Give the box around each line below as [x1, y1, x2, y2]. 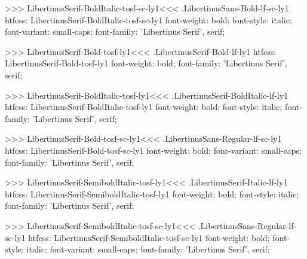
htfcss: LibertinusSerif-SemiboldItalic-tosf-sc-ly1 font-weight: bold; [28, 231, 270, 243]
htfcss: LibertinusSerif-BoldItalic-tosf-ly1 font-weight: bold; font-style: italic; [5, 100, 283, 113]
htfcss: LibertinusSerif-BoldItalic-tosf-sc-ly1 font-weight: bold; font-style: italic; [5, 13, 292, 26]
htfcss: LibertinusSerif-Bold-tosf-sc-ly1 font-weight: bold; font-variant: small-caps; [5, 144, 302, 156]
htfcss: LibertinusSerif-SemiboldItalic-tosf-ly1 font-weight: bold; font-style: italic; [5, 187, 299, 200]
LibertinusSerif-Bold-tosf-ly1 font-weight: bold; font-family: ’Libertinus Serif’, [5, 57, 287, 69]
